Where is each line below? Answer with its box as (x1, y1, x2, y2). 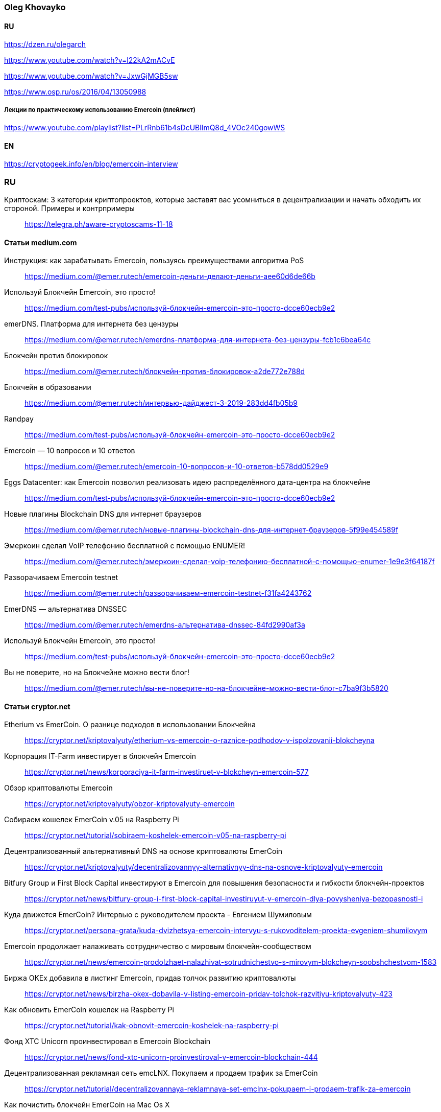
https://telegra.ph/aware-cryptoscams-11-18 (24, 219, 173, 228)
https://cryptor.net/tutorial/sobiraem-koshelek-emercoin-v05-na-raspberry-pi (24, 831, 286, 840)
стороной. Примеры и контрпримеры (4, 203, 135, 213)
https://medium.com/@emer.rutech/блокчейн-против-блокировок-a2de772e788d (24, 367, 305, 376)
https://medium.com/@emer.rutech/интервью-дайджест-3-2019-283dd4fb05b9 (24, 399, 298, 408)
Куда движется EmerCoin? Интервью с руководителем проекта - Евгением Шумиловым (4, 910, 312, 919)
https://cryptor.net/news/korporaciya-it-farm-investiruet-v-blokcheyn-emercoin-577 (24, 768, 309, 777)
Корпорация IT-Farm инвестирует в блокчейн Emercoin (4, 752, 196, 761)
